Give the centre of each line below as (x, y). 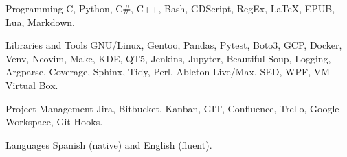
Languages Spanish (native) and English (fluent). (109, 144)
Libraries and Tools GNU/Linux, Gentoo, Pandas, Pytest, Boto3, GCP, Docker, (174, 45)
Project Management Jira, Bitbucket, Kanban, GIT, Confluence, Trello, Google (172, 108)
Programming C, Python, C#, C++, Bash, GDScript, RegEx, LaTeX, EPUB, (170, 8)
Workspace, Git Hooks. (54, 122)
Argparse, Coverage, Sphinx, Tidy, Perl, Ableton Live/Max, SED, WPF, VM (168, 72)
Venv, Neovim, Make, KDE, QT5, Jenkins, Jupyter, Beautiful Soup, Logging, (168, 58)
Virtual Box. (32, 85)
